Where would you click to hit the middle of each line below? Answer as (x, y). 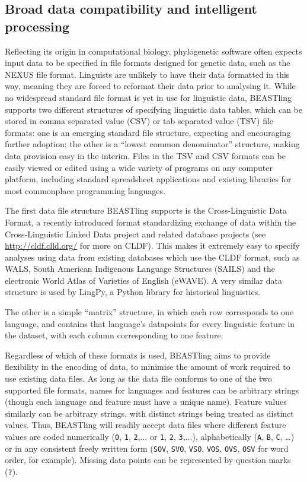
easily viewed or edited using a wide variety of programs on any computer (139, 167)
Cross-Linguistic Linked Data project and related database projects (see (135, 234)
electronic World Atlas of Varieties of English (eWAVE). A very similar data (143, 280)
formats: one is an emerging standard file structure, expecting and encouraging (148, 132)
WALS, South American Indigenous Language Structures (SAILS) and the (140, 269)
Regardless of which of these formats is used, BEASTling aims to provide (138, 355)
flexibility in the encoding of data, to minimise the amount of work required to (148, 367)
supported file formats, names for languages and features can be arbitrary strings (152, 390)
